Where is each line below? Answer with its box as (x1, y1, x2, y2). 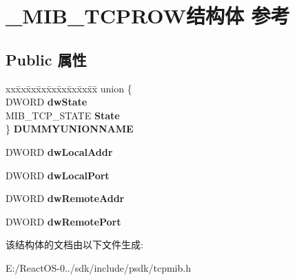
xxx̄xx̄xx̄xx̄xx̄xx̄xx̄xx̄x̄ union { (6, 81, 132, 95)
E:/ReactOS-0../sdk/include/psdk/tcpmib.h (6, 260, 191, 274)
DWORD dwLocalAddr (6, 144, 113, 159)
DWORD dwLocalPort (6, 168, 110, 182)
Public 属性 (6, 48, 87, 70)
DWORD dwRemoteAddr (6, 191, 125, 206)
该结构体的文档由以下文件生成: (6, 237, 143, 252)
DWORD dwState (6, 94, 88, 109)
